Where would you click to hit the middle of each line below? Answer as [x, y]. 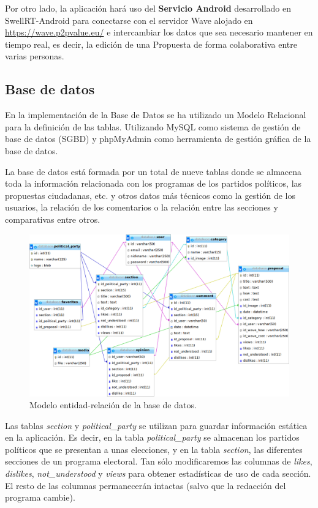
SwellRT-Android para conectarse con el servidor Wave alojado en [129, 20]
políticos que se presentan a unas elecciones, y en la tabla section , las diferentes [154, 449]
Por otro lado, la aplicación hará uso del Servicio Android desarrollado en [148, 8]
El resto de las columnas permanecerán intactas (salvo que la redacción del [146, 485]
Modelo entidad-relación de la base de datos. [113, 405]
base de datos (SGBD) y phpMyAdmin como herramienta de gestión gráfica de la [158, 139]
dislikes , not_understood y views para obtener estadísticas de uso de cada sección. [158, 473]
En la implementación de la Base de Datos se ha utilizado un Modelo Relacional [156, 115]
